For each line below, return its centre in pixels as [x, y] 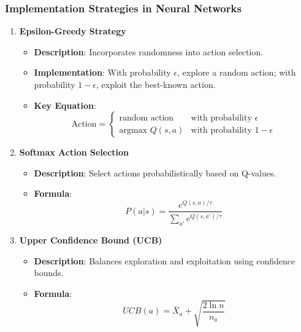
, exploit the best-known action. [156, 84]
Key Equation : [65, 105]
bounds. [49, 273]
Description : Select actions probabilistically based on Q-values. [155, 172]
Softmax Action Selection [74, 152]
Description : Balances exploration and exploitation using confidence [165, 260]
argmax [133, 130]
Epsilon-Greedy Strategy [73, 31]
